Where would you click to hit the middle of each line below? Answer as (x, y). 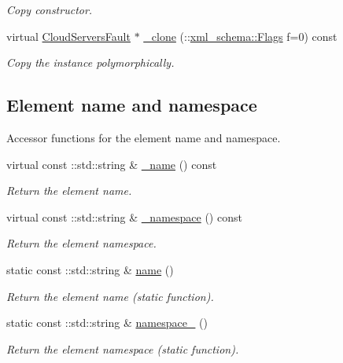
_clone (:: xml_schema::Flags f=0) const (240, 36)
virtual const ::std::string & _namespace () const (124, 216)
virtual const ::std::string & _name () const (112, 164)
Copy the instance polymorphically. (90, 62)
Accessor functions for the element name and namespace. (144, 137)
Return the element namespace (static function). (123, 348)
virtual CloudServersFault (68, 36)
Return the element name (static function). (110, 296)
